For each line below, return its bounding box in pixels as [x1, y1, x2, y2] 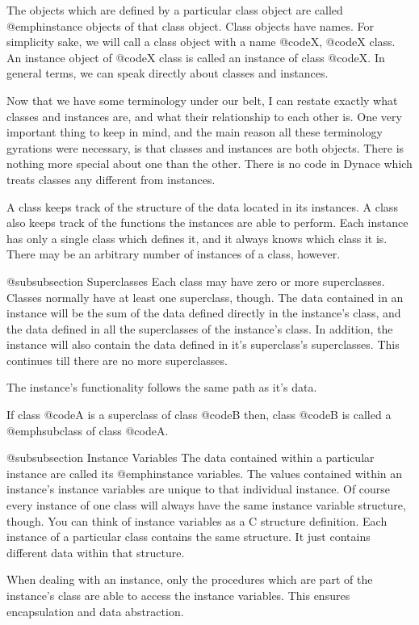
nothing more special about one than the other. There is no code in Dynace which [6, 155, 413, 172]
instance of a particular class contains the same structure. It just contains [6, 528, 371, 545]
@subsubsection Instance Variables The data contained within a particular [6, 449, 375, 466]
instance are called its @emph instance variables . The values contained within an [6, 464, 403, 481]
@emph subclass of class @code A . [6, 422, 169, 438]
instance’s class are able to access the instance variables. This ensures [6, 587, 350, 603]
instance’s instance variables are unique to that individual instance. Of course [6, 480, 391, 497]
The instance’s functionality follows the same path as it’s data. [6, 379, 317, 396]
